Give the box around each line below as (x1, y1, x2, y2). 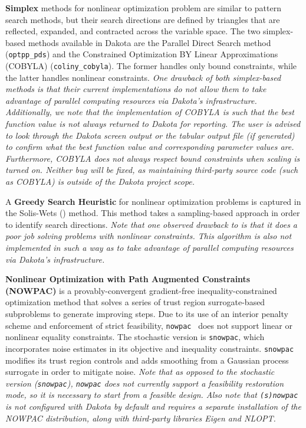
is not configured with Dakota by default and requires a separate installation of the (5, 400, 301, 413)
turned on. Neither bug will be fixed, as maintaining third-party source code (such (5, 164, 298, 176)
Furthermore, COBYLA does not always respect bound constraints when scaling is (5, 152, 300, 164)
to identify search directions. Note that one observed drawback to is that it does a (5, 218, 298, 230)
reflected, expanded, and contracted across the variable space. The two (5, 25, 261, 37)
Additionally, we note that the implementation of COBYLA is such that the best (5, 106, 294, 118)
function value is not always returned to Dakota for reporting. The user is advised (5, 117, 301, 130)
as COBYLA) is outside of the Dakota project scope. (5, 175, 195, 188)
